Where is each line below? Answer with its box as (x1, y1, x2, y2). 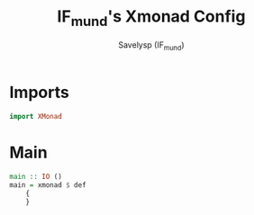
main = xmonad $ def (9, 180, 87, 190)
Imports (9, 83, 69, 103)
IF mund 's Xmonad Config (57, 6, 246, 30)
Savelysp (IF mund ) (118, 39, 185, 52)
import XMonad (9, 112, 63, 121)
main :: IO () (9, 172, 63, 181)
